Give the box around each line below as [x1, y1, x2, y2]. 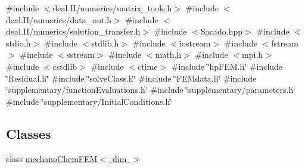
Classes [6, 124, 51, 142]
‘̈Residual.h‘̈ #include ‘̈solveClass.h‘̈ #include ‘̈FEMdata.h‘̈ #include [6, 71, 257, 84]
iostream [179, 36, 211, 49]
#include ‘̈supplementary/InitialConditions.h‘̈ [6, 95, 173, 107]
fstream [271, 36, 298, 49]
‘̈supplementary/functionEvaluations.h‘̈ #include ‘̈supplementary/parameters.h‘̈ [6, 83, 296, 96]
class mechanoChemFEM [6, 152, 98, 164]
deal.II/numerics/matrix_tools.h [52, 2, 172, 14]
